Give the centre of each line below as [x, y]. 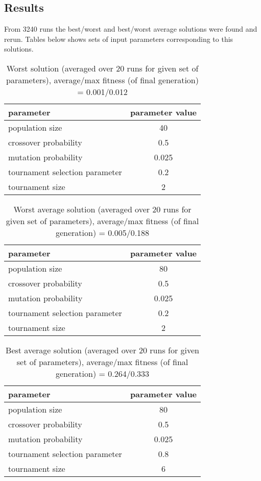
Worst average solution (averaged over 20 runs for [102, 209]
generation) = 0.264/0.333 [102, 373]
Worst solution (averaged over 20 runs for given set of [102, 68]
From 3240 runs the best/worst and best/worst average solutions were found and [131, 29]
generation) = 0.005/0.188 [102, 232]
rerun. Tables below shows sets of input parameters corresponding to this [119, 39]
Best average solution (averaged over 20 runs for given [102, 350]
